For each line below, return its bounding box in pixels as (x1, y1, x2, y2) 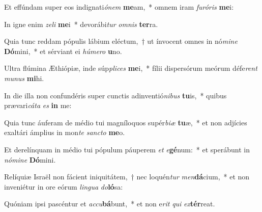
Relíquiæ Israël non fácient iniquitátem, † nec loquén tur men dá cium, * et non (4, 171, 250, 182)
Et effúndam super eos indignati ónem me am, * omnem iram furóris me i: (4, 2, 234, 12)
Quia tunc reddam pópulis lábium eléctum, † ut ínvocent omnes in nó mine (4, 36, 238, 46)
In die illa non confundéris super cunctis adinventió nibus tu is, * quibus (4, 90, 227, 100)
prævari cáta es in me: (4, 100, 72, 111)
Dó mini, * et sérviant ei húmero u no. (4, 45, 122, 56)
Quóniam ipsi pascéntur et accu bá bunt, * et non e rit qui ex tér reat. (4, 198, 215, 209)
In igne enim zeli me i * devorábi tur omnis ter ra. (4, 18, 158, 29)
